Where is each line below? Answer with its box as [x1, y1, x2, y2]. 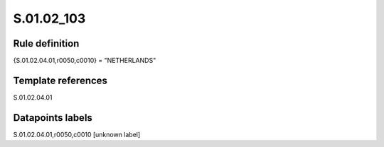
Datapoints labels [13, 112, 92, 124]
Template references [13, 74, 108, 86]
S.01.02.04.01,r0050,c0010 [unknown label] [13, 130, 141, 139]
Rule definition [13, 37, 80, 49]
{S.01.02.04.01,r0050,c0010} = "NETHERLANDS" [13, 57, 156, 65]
